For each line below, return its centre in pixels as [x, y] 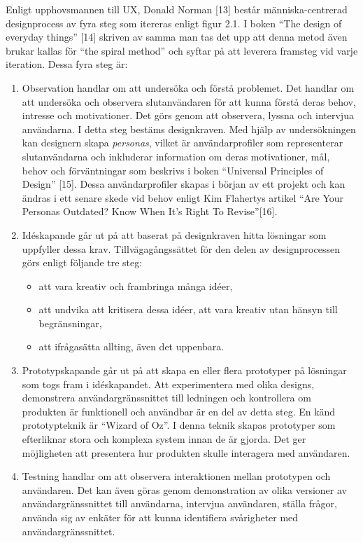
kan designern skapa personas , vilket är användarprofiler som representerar [183, 143]
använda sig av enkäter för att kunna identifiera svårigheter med [160, 517]
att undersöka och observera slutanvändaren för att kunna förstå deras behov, [189, 101]
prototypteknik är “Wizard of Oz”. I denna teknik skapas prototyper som [179, 425]
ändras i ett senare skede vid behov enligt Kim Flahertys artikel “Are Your [183, 197]
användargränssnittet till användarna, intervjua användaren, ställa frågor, [179, 503]
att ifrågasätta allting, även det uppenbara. [131, 346]
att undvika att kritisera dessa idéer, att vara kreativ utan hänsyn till [188, 309]
